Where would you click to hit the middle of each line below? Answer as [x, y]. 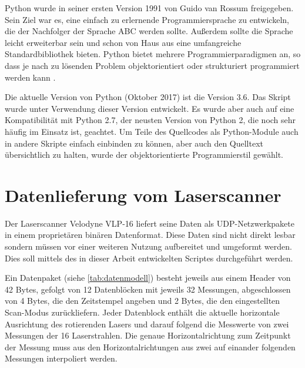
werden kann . [30, 77]
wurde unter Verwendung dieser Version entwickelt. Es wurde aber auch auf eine [150, 108]
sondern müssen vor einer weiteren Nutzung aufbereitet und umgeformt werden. [148, 246]
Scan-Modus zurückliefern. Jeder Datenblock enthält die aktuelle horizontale [142, 312]
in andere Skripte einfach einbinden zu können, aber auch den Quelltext [134, 143]
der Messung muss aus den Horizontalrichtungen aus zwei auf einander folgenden [150, 347]
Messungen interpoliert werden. [61, 358]
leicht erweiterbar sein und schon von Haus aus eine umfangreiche [123, 42]
